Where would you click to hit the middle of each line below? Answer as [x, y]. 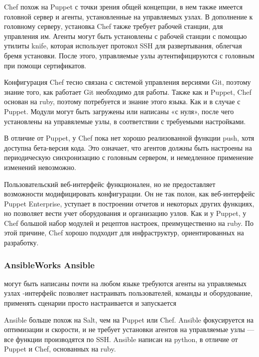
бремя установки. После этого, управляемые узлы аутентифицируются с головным [129, 55]
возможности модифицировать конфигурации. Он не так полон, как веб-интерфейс [129, 194]
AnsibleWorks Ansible [49, 265]
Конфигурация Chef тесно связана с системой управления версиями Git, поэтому [128, 82]
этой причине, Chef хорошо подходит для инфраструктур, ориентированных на [124, 233]
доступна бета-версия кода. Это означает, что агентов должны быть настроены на [128, 147]
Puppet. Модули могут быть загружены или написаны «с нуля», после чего [119, 111]
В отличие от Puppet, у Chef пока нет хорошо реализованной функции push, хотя [129, 138]
